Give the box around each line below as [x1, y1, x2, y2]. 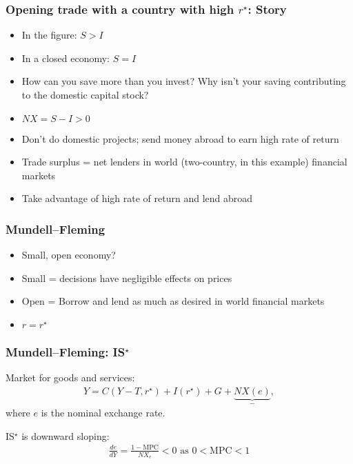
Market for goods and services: [6, 370, 135, 385]
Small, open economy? [21, 248, 116, 262]
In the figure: [21, 28, 77, 42]
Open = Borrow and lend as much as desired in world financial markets [21, 294, 325, 308]
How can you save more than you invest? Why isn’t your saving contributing [21, 74, 346, 88]
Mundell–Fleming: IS [6, 343, 125, 360]
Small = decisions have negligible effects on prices [21, 270, 232, 285]
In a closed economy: [21, 50, 110, 65]
